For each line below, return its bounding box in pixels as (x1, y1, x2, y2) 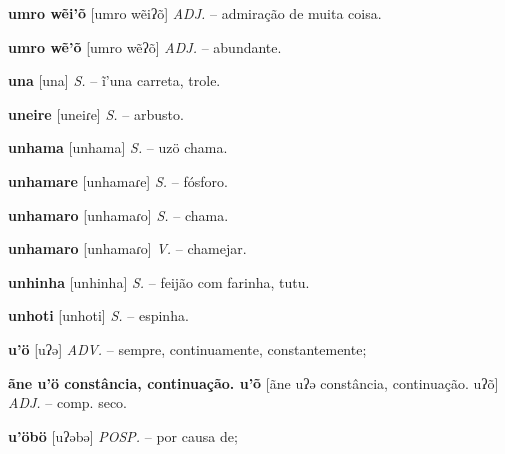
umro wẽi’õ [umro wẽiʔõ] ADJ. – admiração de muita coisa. (8, 3, 382, 23)
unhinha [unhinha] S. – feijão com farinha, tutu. (8, 271, 310, 292)
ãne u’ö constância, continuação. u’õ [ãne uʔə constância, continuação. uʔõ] (8, 372, 499, 393)
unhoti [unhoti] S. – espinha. (8, 305, 189, 326)
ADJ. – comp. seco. (8, 392, 128, 413)
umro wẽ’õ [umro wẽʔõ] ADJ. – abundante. (8, 36, 282, 57)
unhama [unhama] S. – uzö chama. (8, 137, 228, 158)
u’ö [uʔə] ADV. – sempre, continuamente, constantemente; (8, 338, 367, 359)
